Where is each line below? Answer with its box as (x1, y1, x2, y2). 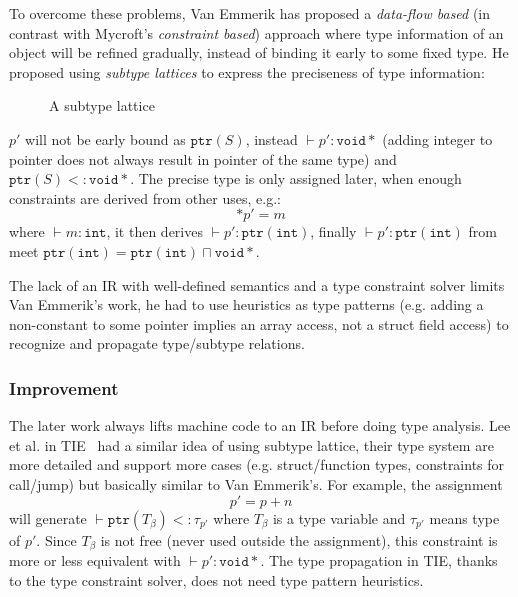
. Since (36, 529, 77, 550)
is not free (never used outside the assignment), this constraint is (100, 529, 498, 550)
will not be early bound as (25, 128, 186, 149)
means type (429, 507, 500, 528)
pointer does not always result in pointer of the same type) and (9, 148, 397, 169)
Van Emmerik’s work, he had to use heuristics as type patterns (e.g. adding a (9, 294, 484, 315)
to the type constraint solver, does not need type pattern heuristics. (9, 569, 424, 590)
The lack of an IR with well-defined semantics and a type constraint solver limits (9, 274, 505, 295)
